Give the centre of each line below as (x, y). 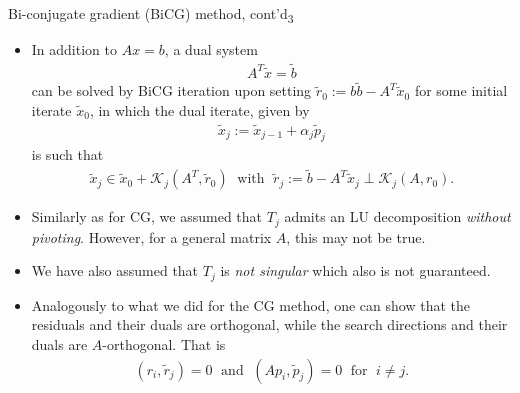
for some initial (461, 90)
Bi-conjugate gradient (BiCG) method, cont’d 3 (151, 14)
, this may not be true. (356, 236)
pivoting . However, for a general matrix (151, 236)
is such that (67, 154)
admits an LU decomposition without (397, 216)
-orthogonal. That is (164, 343)
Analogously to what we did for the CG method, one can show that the (250, 304)
